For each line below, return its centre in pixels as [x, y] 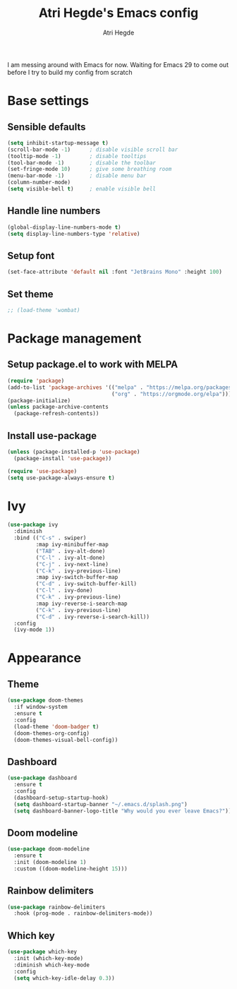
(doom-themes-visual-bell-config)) [66, 740]
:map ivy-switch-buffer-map [77, 577]
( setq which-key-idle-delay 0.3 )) [64, 978]
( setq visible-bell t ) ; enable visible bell [82, 189]
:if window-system [41, 707]
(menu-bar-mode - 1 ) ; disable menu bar [77, 176]
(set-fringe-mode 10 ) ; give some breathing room [90, 169]
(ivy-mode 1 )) [34, 630]
